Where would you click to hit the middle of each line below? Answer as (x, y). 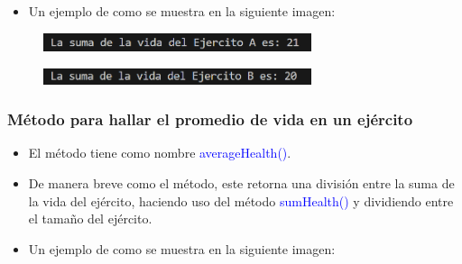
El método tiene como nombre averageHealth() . (160, 153)
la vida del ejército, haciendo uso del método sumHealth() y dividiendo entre (241, 200)
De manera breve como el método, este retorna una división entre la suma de (241, 182)
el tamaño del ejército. (90, 218)
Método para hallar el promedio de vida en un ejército (210, 119)
